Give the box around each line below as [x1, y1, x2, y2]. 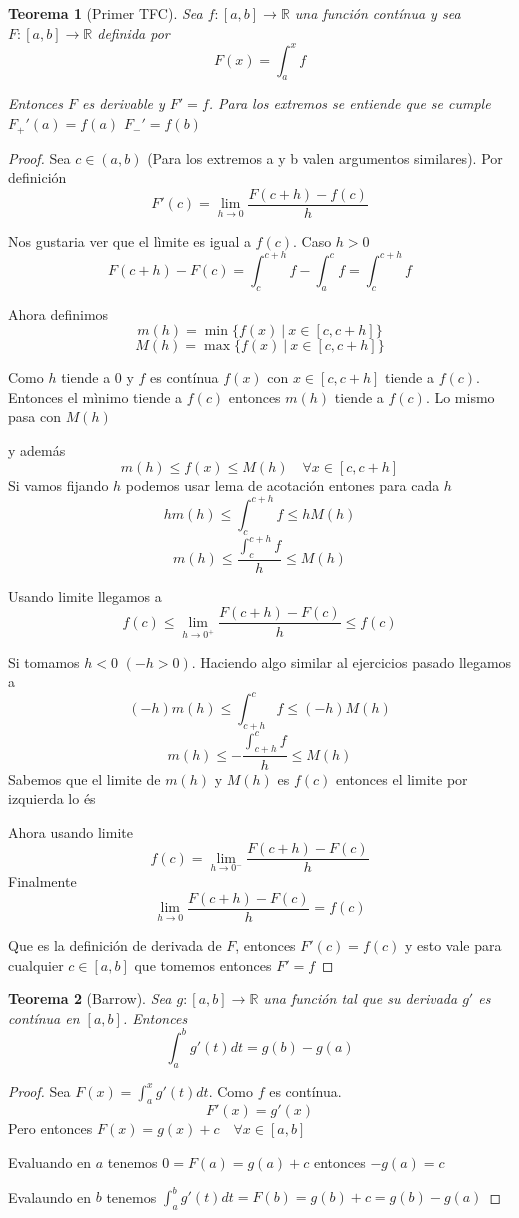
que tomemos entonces [134, 954, 272, 975]
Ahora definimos [8, 303, 109, 324]
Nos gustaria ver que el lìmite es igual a [8, 230, 251, 251]
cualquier [8, 954, 64, 975]
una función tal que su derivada [263, 988, 458, 1009]
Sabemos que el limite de [8, 768, 161, 789]
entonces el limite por [336, 768, 468, 789]
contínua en [8, 1007, 80, 1028]
